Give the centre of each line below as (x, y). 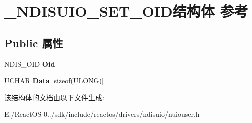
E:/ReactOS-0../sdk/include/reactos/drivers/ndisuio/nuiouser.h (102, 114)
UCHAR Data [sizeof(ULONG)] (54, 81)
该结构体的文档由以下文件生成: (54, 97)
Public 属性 (34, 43)
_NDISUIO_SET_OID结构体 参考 (126, 11)
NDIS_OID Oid (30, 64)
